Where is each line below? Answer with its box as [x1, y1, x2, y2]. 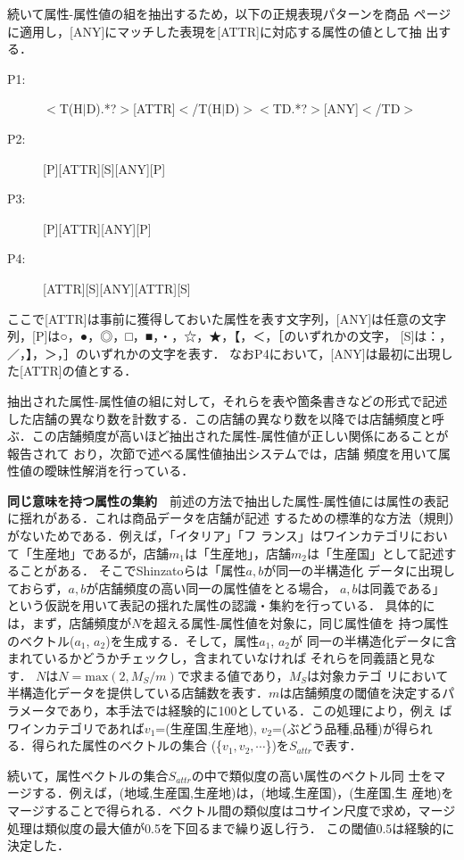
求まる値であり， [189, 666, 289, 684]
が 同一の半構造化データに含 [290, 631, 457, 649]
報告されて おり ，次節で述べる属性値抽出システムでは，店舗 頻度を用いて [7, 443, 439, 462]
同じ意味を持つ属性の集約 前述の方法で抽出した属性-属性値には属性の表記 [7, 491, 449, 509]
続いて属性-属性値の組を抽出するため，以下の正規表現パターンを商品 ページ [7, 4, 452, 22]
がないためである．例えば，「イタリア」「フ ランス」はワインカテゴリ [7, 526, 410, 545]
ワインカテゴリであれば [7, 718, 145, 737]
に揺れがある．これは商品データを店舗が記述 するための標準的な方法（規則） [7, 509, 455, 527]
